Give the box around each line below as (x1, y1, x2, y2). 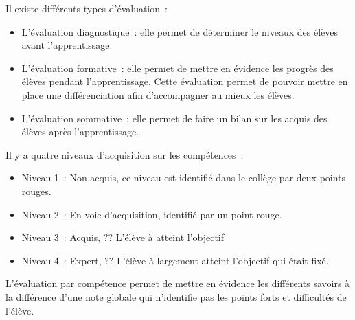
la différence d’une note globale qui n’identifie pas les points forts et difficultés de (5, 289, 347, 304)
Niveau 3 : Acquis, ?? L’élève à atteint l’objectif (21, 230, 225, 244)
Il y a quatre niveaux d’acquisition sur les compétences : (5, 147, 244, 161)
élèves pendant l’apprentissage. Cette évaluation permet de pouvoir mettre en (21, 74, 348, 89)
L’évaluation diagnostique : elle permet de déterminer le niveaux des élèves (21, 24, 338, 38)
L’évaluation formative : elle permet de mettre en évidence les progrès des (21, 60, 334, 75)
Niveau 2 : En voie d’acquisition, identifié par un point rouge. (21, 207, 282, 221)
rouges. (21, 183, 51, 198)
